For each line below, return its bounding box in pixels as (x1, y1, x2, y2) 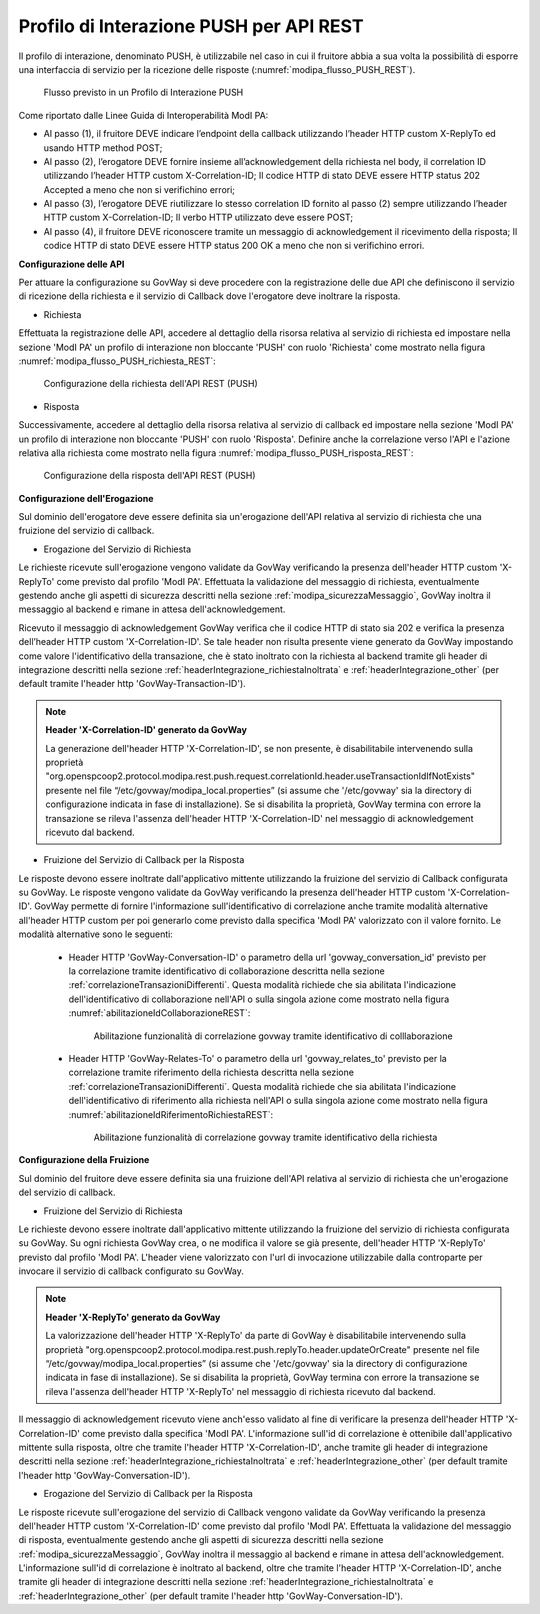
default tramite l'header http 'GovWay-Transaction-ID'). (18, 678, 247, 690)
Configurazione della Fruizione (18, 1154, 150, 1166)
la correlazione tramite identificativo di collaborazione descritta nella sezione (68, 965, 385, 977)
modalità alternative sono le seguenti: (18, 928, 174, 940)
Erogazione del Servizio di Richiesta (43, 543, 192, 555)
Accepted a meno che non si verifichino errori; (43, 183, 235, 195)
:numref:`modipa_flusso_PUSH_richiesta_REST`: (18, 355, 217, 367)
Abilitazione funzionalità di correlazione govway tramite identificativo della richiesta (93, 1131, 438, 1143)
